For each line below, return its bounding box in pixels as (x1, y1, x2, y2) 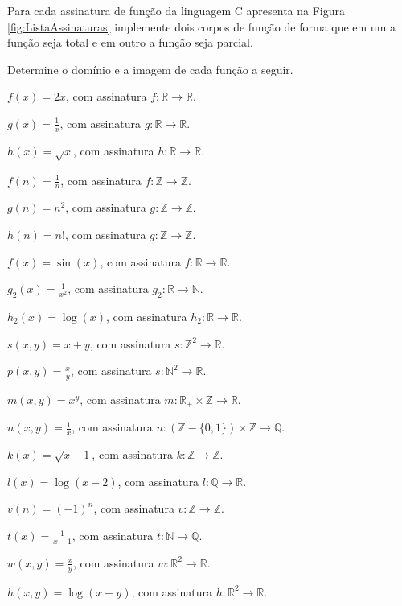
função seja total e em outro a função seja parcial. (7, 34, 253, 51)
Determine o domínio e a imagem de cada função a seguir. (7, 60, 293, 77)
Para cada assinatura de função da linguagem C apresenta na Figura (7, 2, 346, 19)
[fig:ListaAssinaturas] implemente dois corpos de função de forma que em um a (7, 18, 396, 35)
